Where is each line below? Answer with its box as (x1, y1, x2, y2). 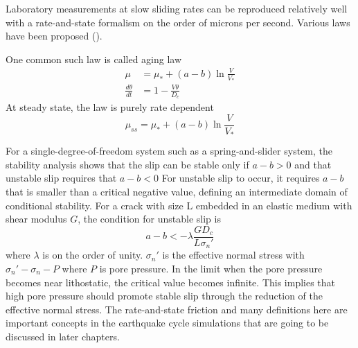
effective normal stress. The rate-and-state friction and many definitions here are (6, 302, 348, 316)
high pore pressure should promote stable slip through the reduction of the (6, 288, 323, 303)
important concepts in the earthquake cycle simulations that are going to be (6, 315, 329, 330)
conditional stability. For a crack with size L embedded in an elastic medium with (6, 198, 352, 212)
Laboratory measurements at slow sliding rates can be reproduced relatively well (6, 1, 348, 15)
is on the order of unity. (42, 247, 143, 262)
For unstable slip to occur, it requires (161, 171, 320, 185)
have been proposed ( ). (6, 28, 102, 43)
